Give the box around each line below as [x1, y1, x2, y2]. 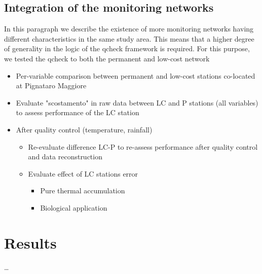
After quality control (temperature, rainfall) [16, 124, 153, 134]
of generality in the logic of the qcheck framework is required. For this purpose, [4, 43, 250, 54]
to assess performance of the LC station [16, 107, 139, 118]
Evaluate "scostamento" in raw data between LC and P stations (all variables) [16, 97, 258, 108]
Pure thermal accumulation [40, 185, 125, 196]
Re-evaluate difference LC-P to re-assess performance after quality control [28, 141, 258, 152]
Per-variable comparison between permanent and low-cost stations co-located [16, 70, 255, 81]
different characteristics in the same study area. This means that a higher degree [4, 33, 254, 44]
